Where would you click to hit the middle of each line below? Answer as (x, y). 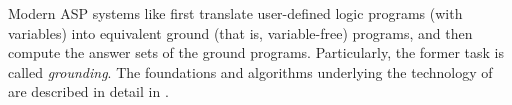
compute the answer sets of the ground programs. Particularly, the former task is (256, 52)
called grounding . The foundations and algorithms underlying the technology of (250, 71)
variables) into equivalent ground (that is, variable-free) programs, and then (240, 32)
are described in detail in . (88, 91)
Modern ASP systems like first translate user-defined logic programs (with (235, 13)
